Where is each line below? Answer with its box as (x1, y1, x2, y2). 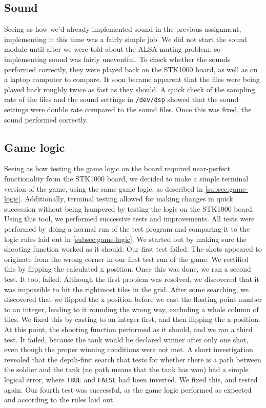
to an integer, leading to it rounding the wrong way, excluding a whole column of (4, 303, 259, 314)
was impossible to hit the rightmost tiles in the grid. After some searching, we (4, 283, 249, 294)
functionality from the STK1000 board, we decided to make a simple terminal (4, 173, 249, 183)
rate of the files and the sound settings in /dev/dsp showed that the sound (4, 94, 239, 105)
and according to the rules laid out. (4, 394, 115, 405)
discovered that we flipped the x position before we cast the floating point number (4, 294, 262, 304)
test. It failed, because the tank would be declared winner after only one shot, (4, 334, 249, 344)
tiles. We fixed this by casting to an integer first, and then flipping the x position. (4, 314, 260, 324)
